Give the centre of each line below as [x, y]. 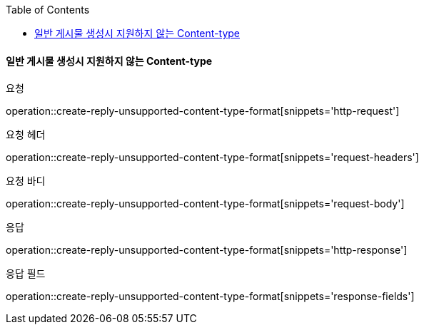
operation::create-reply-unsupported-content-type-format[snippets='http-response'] [207, 250]
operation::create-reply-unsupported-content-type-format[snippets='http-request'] [203, 111]
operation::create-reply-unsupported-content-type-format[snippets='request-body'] [205, 204]
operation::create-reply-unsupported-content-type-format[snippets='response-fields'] [210, 297]
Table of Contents [48, 10]
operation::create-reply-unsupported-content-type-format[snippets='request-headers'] [212, 158]
